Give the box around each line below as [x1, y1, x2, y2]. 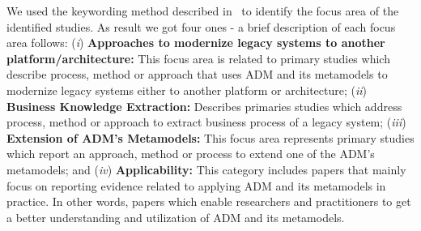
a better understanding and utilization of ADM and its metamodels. [6, 208, 345, 225]
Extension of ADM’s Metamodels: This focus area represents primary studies [6, 129, 415, 146]
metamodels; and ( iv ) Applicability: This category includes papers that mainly [6, 160, 406, 178]
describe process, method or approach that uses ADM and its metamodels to [6, 66, 388, 83]
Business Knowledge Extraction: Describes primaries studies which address [6, 97, 402, 114]
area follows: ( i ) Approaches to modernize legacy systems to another [6, 34, 385, 51]
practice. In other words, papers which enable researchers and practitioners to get [6, 193, 411, 210]
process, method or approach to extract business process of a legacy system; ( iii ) [6, 113, 406, 130]
